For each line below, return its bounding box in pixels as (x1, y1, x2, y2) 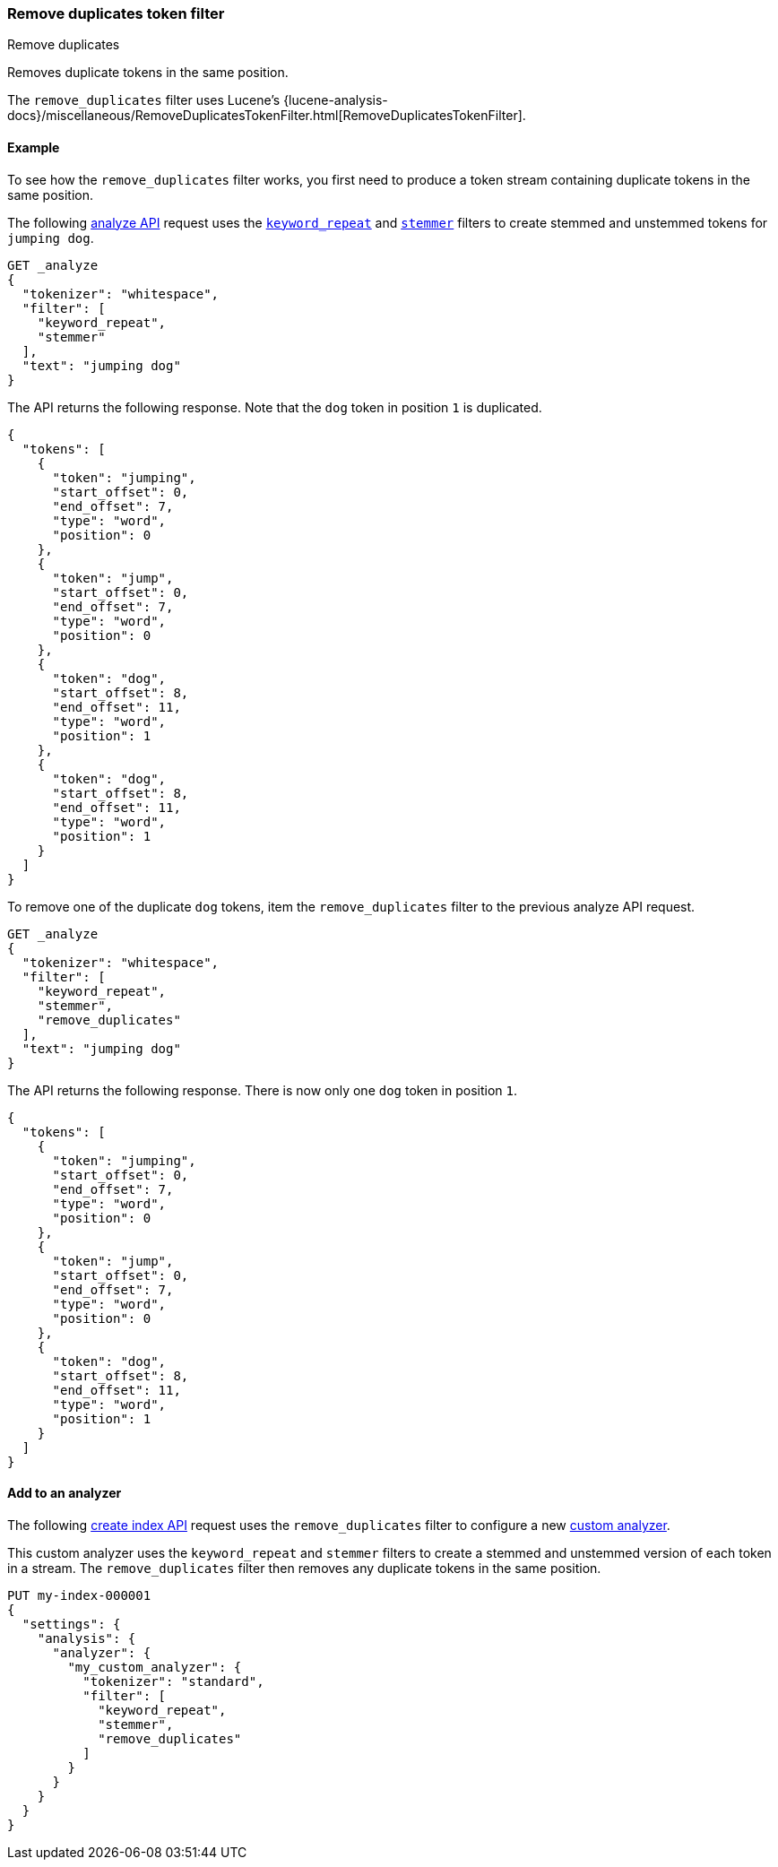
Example (7, 139, 60, 155)
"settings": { (22, 1616, 121, 1631)
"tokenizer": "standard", (82, 1673, 264, 1689)
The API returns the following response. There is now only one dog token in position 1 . (7, 1082, 517, 1098)
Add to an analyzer (7, 1485, 122, 1501)
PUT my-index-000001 (7, 1587, 151, 1603)
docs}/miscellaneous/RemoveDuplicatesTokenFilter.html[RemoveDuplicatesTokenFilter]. (7, 108, 526, 124)
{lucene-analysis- (283, 92, 388, 108)
